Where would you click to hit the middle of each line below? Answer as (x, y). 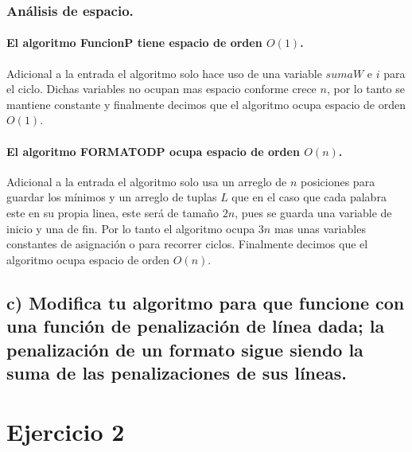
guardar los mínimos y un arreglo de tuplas (112, 197)
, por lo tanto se (366, 89)
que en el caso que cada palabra (309, 197)
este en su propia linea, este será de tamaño (113, 212)
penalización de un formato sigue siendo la (185, 349)
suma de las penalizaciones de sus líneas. (177, 372)
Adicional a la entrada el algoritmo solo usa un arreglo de (147, 181)
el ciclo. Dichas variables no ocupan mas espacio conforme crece (161, 89)
